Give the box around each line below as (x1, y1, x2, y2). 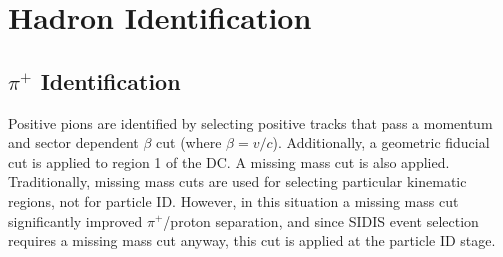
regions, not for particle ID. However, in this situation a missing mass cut (8, 190, 459, 211)
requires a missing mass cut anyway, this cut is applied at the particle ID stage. (8, 230, 496, 251)
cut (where (156, 132, 222, 153)
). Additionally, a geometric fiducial (272, 132, 490, 153)
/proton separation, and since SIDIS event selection (163, 210, 479, 231)
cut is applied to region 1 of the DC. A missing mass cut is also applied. (8, 151, 450, 172)
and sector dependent (8, 132, 139, 153)
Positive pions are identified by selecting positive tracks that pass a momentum (8, 112, 493, 133)
